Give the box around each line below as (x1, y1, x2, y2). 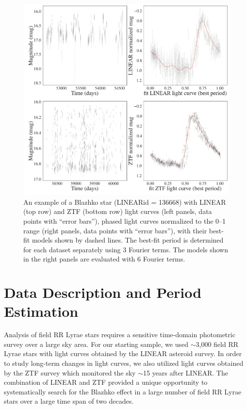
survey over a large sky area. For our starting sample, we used (4, 339, 188, 349)
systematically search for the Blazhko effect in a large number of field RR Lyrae (4, 386, 242, 396)
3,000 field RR (196, 339, 238, 349)
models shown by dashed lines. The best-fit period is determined (32, 235, 224, 245)
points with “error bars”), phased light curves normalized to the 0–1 (23, 215, 226, 226)
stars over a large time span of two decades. (4, 396, 134, 406)
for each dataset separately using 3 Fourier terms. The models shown (23, 244, 228, 254)
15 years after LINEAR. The (143, 367, 228, 377)
